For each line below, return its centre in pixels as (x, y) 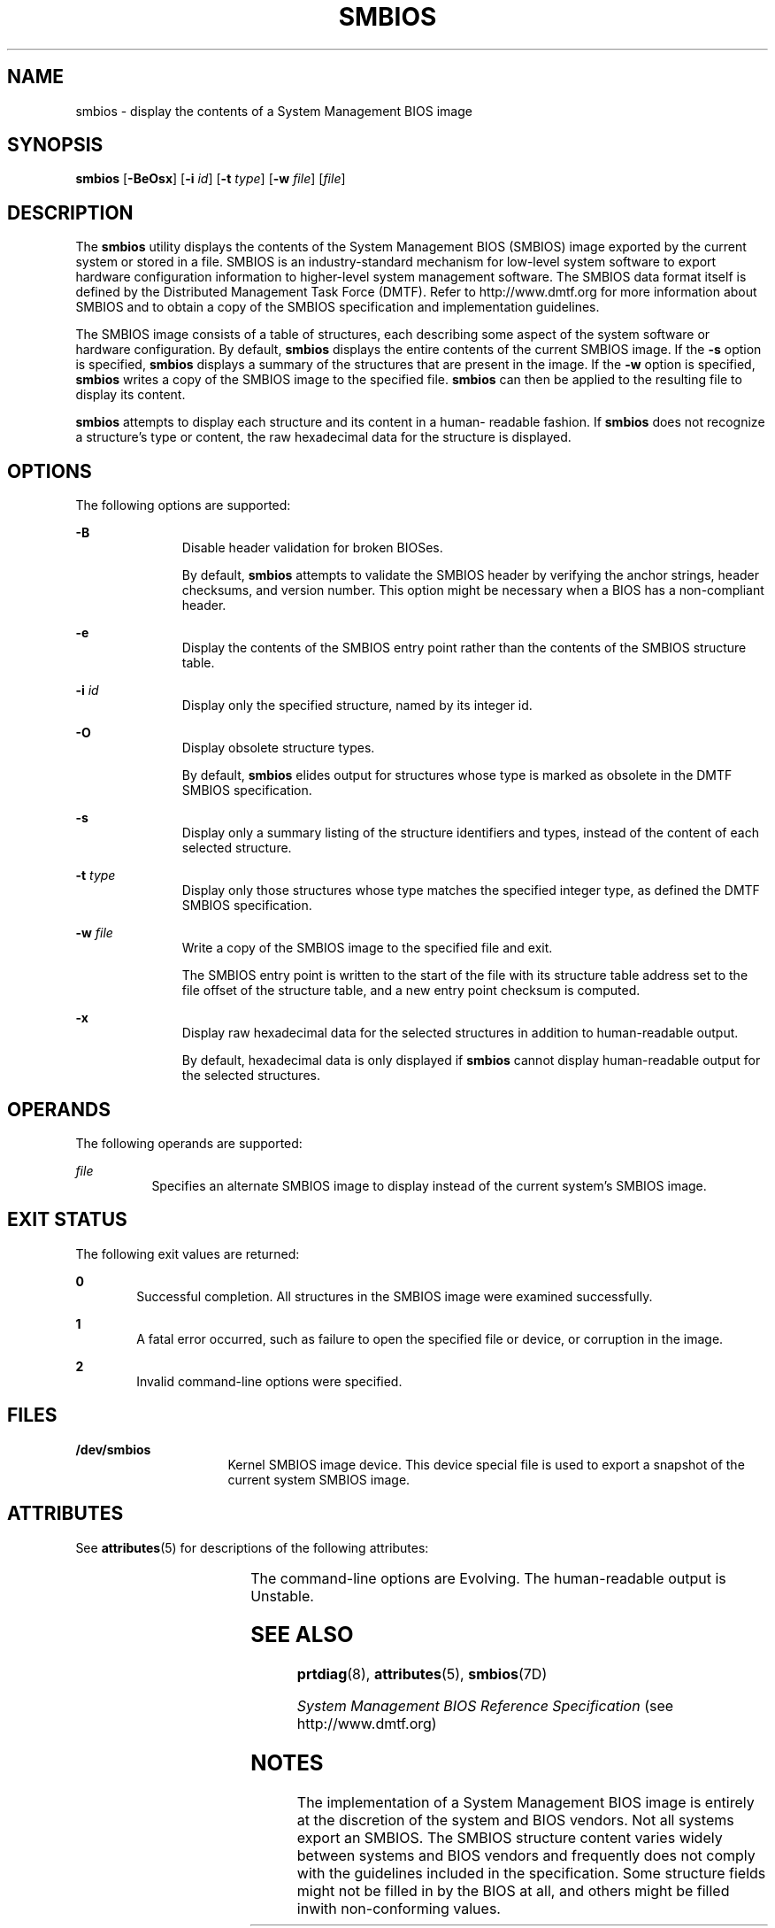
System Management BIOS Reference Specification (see (485, 1706)
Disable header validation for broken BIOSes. (312, 548)
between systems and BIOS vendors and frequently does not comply (526, 1856)
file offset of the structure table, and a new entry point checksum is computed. (411, 991)
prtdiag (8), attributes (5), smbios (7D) (422, 1674)
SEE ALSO (302, 1635)
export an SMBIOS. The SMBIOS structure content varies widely (510, 1838)
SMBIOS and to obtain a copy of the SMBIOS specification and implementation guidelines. (338, 307)
